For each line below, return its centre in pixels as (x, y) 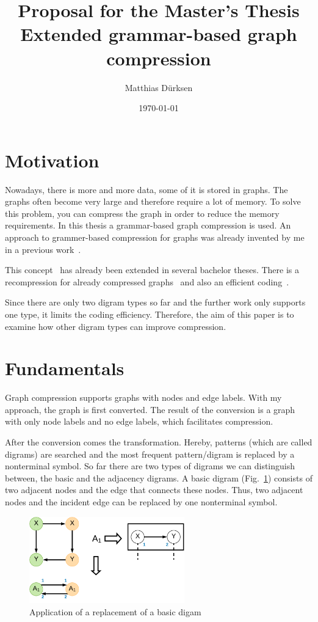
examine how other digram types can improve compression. (116, 326)
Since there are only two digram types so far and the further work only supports (155, 302)
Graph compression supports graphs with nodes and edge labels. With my (143, 397)
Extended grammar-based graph (159, 34)
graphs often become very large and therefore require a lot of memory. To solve (153, 201)
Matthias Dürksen (159, 87)
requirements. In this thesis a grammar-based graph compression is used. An (148, 225)
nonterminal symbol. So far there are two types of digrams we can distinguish (150, 466)
